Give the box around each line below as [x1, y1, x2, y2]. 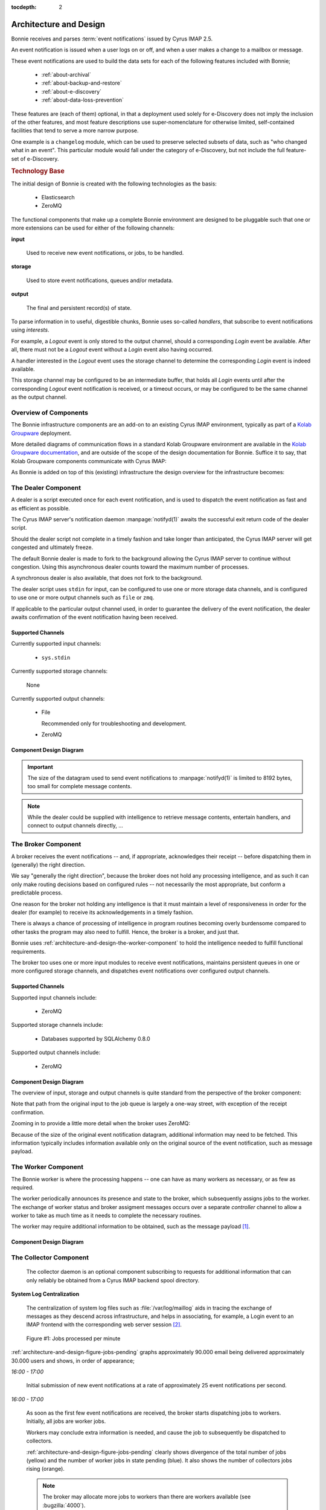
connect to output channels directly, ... [27, 822, 124, 829]
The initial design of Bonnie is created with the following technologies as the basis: [11, 180, 217, 187]
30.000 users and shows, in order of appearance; [11, 1357, 135, 1364]
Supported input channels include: [11, 994, 97, 1001]
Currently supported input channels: [11, 640, 101, 647]
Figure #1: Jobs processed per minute [26, 1335, 121, 1342]
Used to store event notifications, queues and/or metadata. [26, 277, 173, 284]
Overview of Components [11, 408, 89, 417]
